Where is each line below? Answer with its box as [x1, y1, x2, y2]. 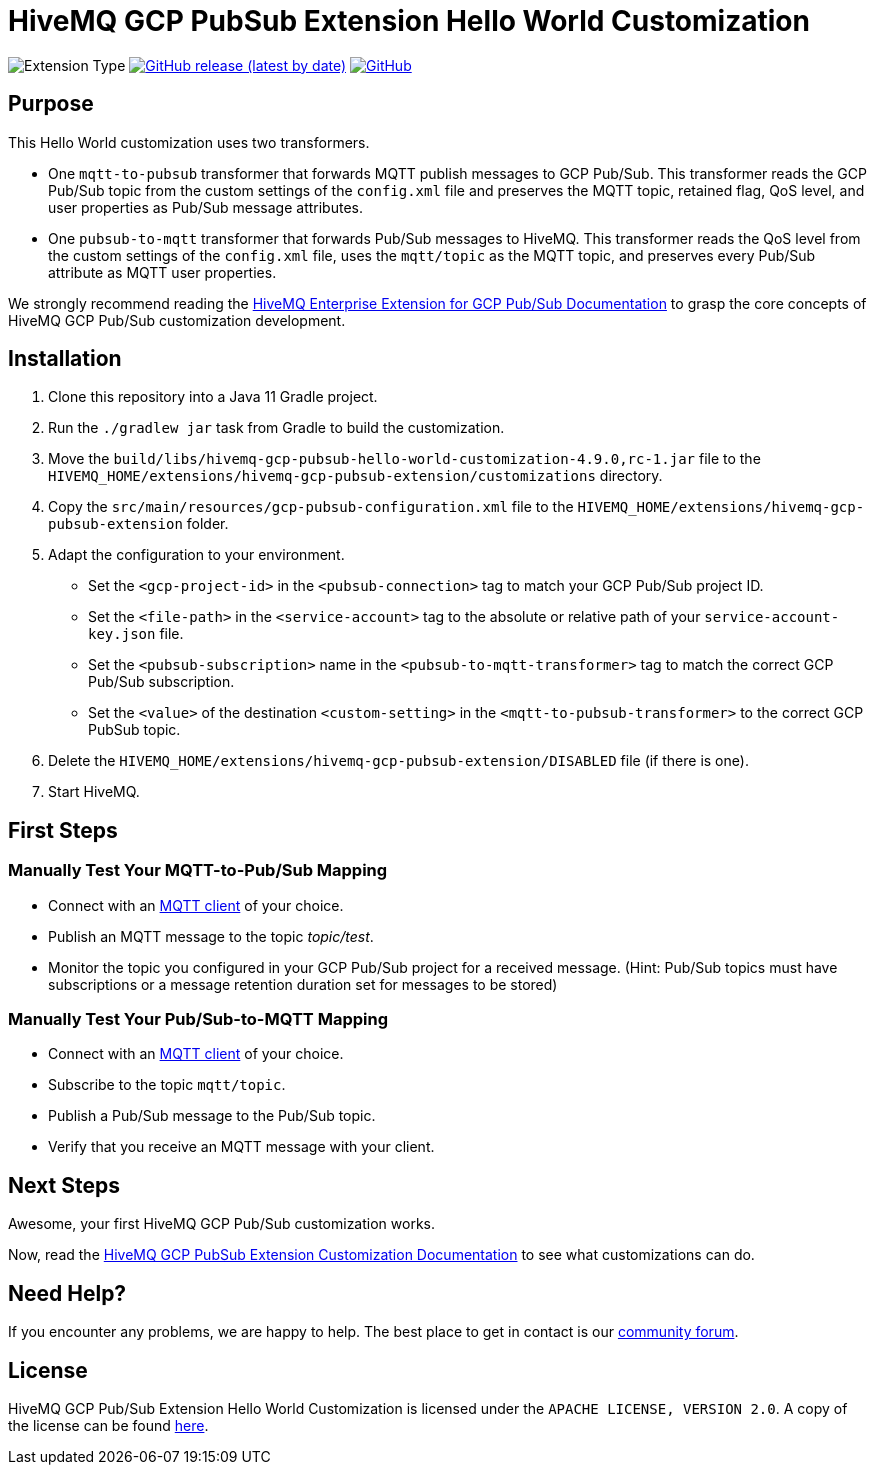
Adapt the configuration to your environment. [48, 546, 345, 564]
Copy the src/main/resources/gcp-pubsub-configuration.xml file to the [48, 498, 574, 516]
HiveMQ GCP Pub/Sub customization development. [8, 311, 346, 329]
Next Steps [8, 1172, 120, 1198]
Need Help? [8, 1280, 127, 1306]
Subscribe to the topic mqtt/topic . [48, 1076, 286, 1094]
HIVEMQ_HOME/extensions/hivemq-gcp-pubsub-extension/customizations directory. [48, 467, 663, 485]
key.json [88, 626, 156, 643]
